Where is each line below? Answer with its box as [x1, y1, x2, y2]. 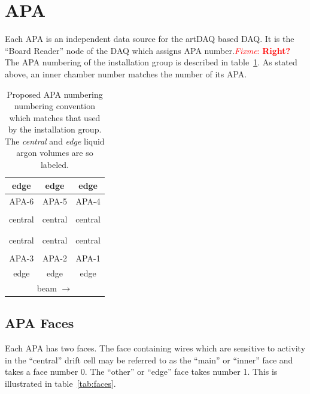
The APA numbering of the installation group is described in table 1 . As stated [5, 56, 297, 68]
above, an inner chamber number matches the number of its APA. [5, 67, 247, 80]
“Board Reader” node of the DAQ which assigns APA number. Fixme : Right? [5, 44, 291, 56]
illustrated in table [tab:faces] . [5, 377, 116, 389]
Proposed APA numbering [7, 88, 103, 100]
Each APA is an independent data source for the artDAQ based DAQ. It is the [5, 32, 294, 45]
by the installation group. [8, 123, 102, 136]
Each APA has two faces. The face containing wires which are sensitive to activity [5, 342, 306, 354]
